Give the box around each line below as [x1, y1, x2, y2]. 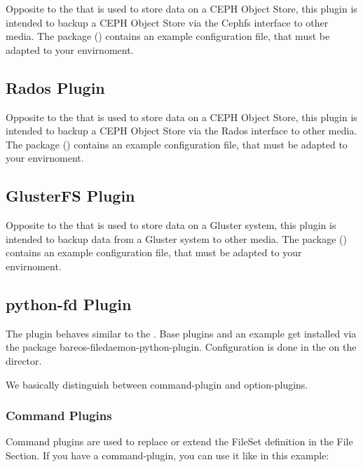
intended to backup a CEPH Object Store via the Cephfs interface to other [6, 15, 329, 29]
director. [6, 353, 42, 368]
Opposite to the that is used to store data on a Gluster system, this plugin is [6, 218, 336, 232]
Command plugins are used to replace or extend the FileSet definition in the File [6, 434, 353, 449]
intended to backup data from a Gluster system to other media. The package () [6, 231, 347, 246]
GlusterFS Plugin [6, 185, 135, 207]
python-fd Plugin [6, 293, 132, 314]
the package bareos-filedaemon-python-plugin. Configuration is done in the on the [6, 340, 357, 354]
